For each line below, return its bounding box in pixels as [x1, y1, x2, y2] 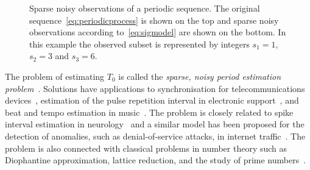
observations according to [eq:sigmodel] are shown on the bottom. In [29, 26, 286, 38]
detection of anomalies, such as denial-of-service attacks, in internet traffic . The [5, 129, 306, 142]
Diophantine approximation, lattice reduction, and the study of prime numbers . [5, 154, 306, 166]
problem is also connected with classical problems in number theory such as [5, 141, 287, 154]
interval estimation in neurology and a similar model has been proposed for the [5, 118, 305, 130]
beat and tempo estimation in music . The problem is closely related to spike [5, 105, 294, 118]
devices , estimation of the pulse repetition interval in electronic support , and [5, 94, 299, 107]
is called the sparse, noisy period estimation [118, 69, 281, 82]
